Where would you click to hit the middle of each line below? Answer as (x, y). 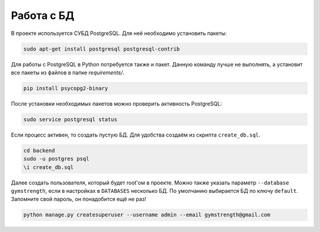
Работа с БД (43, 15)
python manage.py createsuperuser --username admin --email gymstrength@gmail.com (147, 215)
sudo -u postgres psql (56, 159)
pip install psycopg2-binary (66, 88)
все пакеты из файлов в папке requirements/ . (68, 72)
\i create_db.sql (49, 167)
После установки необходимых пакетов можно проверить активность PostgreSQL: (116, 103)
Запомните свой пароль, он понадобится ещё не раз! (79, 199)
